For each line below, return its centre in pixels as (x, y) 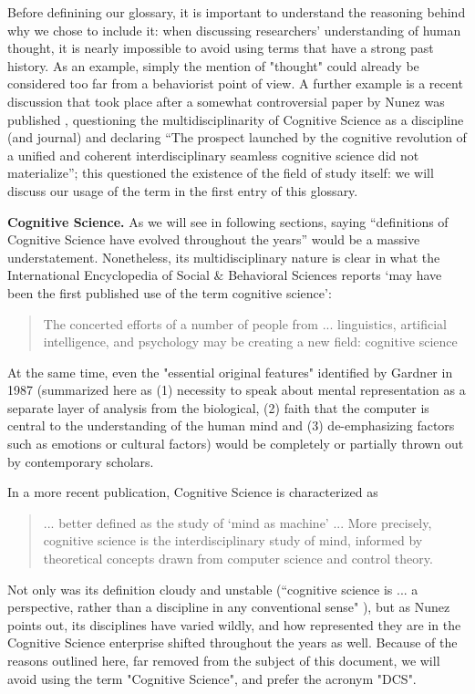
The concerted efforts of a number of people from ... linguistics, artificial (245, 323)
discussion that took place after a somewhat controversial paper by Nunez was (226, 101)
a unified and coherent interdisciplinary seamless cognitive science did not (213, 155)
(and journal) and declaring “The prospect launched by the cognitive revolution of (237, 137)
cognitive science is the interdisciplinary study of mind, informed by (233, 540)
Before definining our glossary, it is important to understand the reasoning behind (237, 12)
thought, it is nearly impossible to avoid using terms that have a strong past (221, 48)
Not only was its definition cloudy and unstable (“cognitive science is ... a (213, 589)
